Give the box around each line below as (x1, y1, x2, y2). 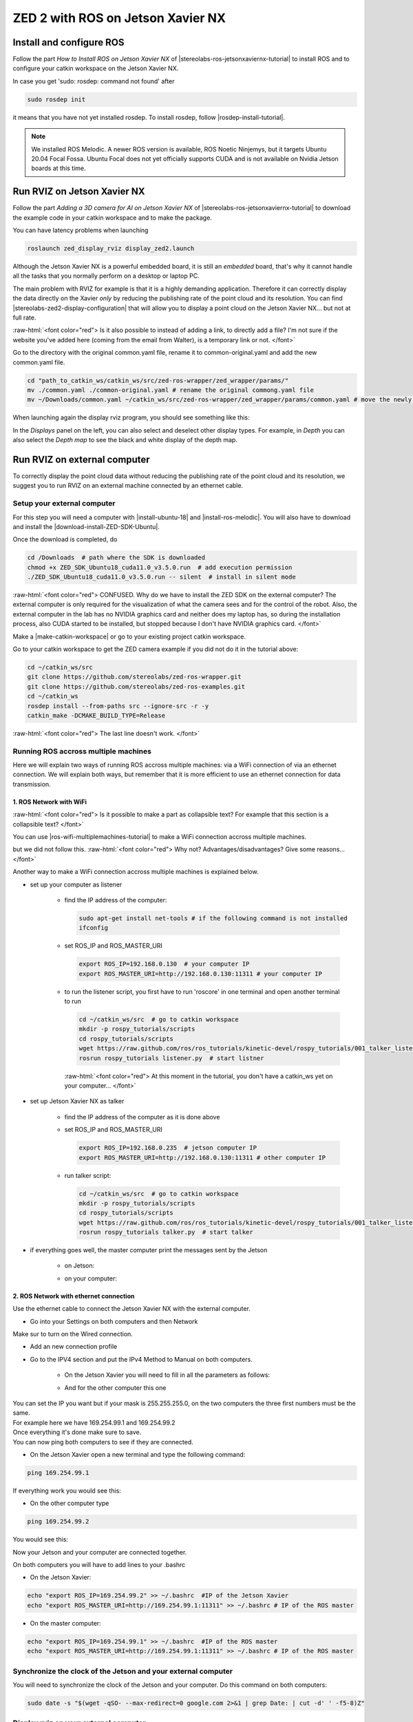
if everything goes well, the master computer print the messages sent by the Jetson (30, 1246, 268, 1254)
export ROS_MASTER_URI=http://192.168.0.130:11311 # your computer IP (78, 970, 323, 977)
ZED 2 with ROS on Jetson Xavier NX (12, 10, 226, 25)
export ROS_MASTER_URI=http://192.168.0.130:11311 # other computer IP (78, 1154, 326, 1161)
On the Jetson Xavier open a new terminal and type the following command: (30, 1450, 246, 1458)
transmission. (12, 780, 51, 788)
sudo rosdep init (27, 95, 86, 103)
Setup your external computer (12, 499, 116, 508)
